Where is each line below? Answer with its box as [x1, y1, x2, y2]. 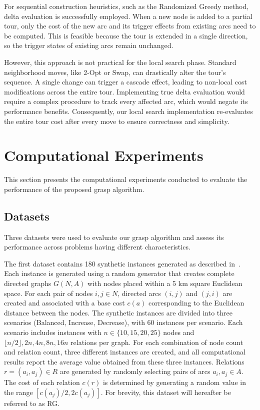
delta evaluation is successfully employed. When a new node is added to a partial [4, 10, 252, 21]
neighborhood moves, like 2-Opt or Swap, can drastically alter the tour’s [4, 66, 226, 77]
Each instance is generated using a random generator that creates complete [4, 268, 234, 278]
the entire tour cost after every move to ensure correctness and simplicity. [4, 115, 229, 126]
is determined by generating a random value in [102, 377, 246, 387]
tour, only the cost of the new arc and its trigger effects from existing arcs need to [4, 20, 256, 31]
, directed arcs [117, 287, 161, 298]
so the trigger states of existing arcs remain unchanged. [4, 40, 173, 50]
